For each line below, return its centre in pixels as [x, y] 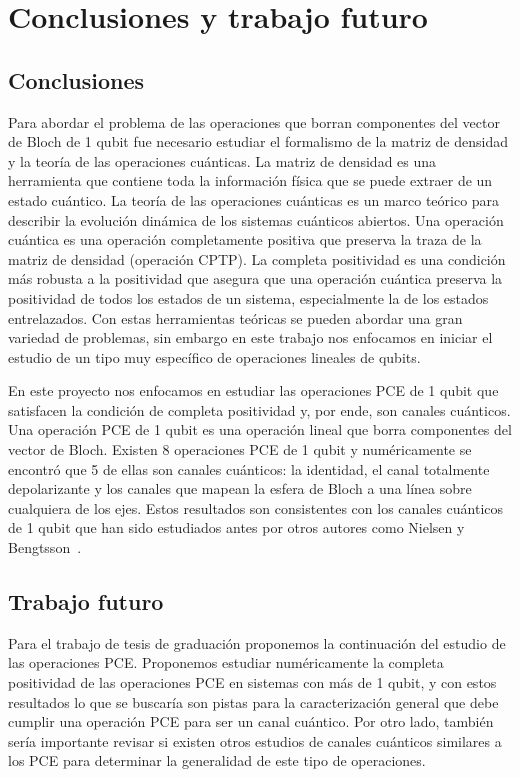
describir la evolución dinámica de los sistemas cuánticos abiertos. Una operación [256, 219]
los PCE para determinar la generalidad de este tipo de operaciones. [217, 760]
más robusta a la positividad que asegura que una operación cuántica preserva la [255, 278]
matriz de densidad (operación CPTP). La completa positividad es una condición [257, 258]
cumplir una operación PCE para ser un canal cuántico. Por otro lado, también [251, 721]
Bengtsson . [45, 547]
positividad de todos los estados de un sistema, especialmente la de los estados [248, 297]
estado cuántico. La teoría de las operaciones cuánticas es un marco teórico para [254, 199]
